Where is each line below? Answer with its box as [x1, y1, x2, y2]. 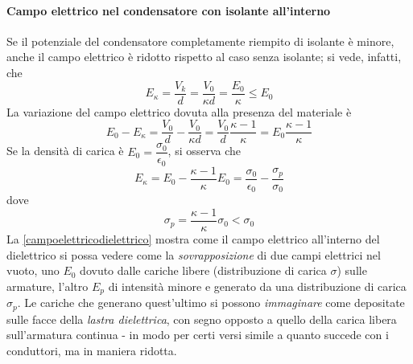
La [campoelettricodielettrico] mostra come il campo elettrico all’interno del [6, 230, 380, 247]
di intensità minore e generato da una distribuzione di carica [108, 277, 407, 294]
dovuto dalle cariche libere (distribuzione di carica [80, 262, 327, 279]
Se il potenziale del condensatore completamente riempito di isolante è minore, [6, 32, 394, 49]
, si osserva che [167, 142, 242, 159]
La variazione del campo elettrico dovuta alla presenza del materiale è [6, 103, 352, 120]
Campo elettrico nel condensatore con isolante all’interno [6, 2, 331, 18]
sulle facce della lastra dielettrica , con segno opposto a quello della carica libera [6, 310, 397, 327]
